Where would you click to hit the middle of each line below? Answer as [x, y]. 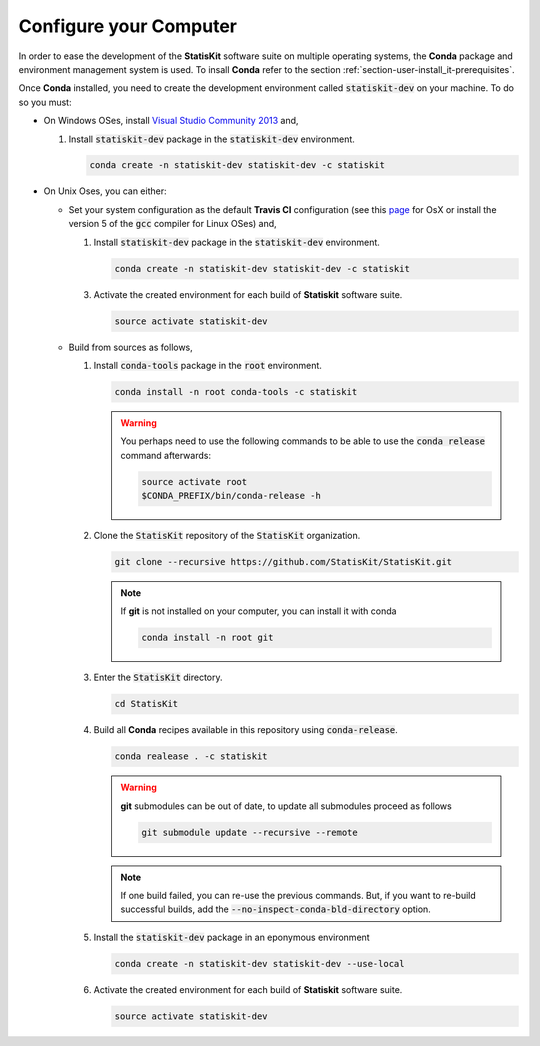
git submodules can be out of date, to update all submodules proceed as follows [286, 806]
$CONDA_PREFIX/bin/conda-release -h [231, 496]
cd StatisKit [146, 704]
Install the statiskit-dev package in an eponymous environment [231, 937]
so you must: [45, 102]
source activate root [194, 481]
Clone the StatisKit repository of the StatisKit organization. [227, 536]
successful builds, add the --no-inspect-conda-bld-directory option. [276, 909]
